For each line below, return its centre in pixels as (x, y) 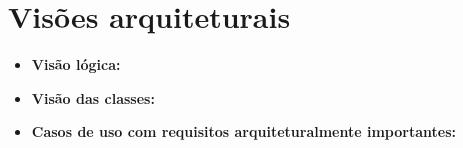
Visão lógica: (76, 64)
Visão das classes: (93, 97)
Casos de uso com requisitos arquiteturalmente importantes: (243, 131)
